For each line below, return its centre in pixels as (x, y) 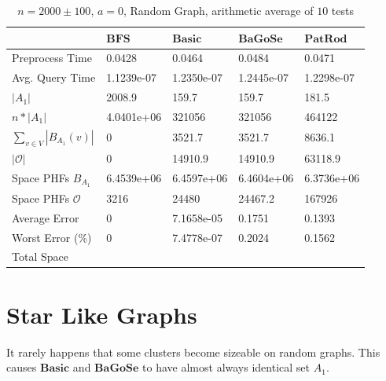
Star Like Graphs (102, 314)
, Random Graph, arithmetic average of (219, 10)
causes (22, 367)
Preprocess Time (52, 58)
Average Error (46, 217)
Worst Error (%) (52, 237)
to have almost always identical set (226, 367)
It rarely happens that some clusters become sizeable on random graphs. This (193, 352)
